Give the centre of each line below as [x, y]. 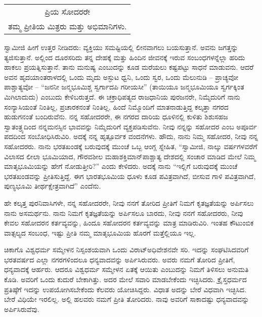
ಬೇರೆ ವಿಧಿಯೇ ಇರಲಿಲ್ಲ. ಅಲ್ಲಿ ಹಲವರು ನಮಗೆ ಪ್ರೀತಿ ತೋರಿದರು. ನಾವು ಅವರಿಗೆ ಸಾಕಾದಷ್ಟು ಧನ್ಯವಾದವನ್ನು [127, 299]
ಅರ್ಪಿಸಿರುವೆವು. [22, 309]
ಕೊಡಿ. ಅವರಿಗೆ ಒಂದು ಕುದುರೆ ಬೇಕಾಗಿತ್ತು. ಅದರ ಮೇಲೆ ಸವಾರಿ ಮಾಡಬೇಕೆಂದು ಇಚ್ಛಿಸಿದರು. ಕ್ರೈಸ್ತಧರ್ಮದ [125, 279]
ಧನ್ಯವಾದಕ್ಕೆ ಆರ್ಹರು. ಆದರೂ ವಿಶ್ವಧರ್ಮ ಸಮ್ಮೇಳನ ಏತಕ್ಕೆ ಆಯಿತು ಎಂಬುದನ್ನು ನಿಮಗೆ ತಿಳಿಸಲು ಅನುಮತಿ [126, 269]
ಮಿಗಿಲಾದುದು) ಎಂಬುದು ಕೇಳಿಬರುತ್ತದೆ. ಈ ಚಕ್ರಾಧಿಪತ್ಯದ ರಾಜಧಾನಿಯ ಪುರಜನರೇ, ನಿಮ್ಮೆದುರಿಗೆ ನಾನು [122, 96]
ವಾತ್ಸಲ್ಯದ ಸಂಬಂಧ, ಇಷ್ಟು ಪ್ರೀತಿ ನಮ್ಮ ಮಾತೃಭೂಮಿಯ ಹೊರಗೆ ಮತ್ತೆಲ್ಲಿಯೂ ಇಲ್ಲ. [100, 232]
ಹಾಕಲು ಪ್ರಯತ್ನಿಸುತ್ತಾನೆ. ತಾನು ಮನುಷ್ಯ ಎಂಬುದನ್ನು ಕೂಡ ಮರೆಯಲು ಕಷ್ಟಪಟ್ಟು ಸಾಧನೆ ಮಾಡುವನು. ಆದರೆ [129, 67]
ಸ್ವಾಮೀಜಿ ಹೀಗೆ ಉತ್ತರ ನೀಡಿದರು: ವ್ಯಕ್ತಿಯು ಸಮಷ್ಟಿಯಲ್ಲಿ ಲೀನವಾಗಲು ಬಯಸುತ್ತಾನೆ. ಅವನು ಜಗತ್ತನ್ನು [121, 47]
